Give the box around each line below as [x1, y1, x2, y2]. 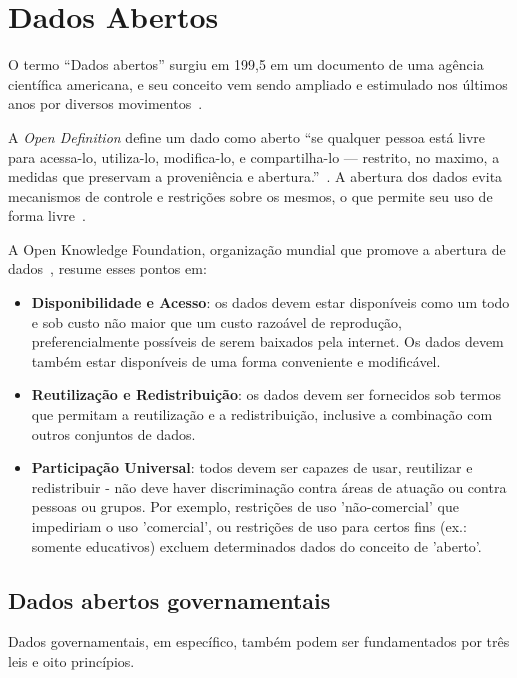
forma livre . [8, 205, 86, 226]
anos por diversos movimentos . [8, 93, 203, 114]
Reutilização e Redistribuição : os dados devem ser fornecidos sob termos [31, 384, 501, 405]
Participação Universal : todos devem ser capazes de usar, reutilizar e [31, 457, 473, 478]
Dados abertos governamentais [8, 584, 331, 615]
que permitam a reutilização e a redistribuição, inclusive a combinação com [31, 404, 493, 425]
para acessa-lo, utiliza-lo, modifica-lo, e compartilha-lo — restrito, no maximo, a [8, 146, 500, 167]
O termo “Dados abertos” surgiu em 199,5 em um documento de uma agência [8, 54, 484, 75]
